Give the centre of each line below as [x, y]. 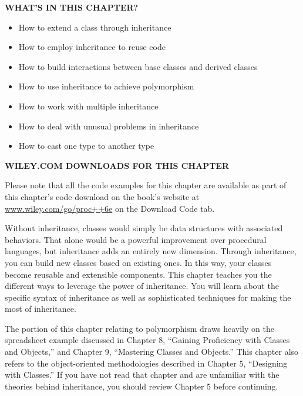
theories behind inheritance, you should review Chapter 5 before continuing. [142, 386]
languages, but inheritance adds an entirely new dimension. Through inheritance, [151, 251]
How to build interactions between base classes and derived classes [138, 66]
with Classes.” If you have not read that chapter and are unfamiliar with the [142, 375]
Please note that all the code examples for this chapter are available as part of [146, 185]
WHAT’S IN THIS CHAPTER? [72, 7]
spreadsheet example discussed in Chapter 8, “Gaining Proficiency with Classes [147, 340]
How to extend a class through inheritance [95, 27]
